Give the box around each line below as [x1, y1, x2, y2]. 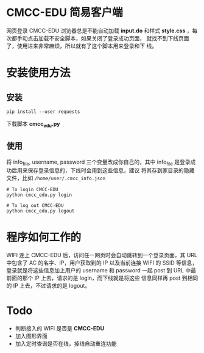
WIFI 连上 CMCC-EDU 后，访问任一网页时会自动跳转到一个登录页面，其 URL [6, 252, 198, 259]
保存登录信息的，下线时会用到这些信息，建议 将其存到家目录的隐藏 [27, 167, 195, 174]
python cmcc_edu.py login [6, 192, 72, 198]
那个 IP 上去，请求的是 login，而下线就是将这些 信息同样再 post [22, 274, 181, 282]
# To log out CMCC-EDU [6, 203, 64, 209]
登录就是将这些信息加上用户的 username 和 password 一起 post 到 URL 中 [6, 267, 191, 274]
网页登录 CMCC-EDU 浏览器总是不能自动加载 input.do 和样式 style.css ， [6, 27, 193, 34]
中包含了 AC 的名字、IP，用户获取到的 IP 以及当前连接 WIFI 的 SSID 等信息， [6, 259, 198, 266]
